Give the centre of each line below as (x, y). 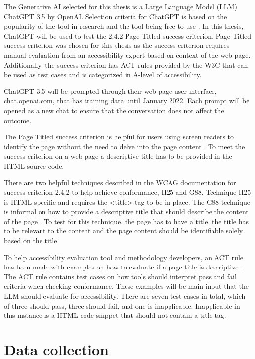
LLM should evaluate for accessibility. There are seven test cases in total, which (125, 296)
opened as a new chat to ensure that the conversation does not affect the (114, 110)
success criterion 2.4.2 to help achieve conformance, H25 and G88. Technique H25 (127, 192)
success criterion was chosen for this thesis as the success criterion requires (117, 45)
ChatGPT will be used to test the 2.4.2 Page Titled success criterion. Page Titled (128, 35)
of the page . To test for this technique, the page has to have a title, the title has (126, 221)
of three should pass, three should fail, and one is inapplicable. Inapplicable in (122, 305)
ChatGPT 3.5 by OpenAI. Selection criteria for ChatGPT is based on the (116, 16)
